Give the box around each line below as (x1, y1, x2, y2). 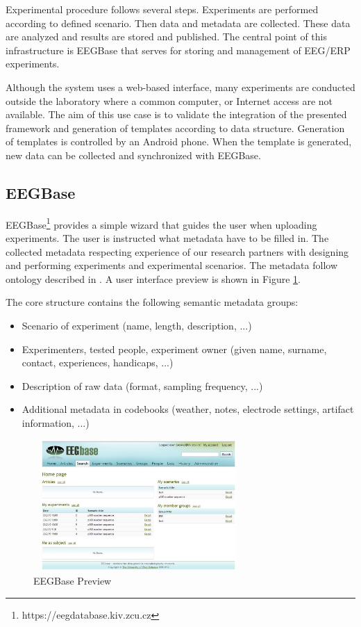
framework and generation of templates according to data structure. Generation (6, 120, 345, 135)
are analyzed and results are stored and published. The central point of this (6, 29, 327, 44)
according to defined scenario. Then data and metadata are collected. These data (6, 15, 351, 30)
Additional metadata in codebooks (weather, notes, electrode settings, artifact (22, 402, 354, 416)
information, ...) (22, 415, 90, 430)
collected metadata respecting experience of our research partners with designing (6, 244, 349, 259)
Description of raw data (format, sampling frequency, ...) (22, 378, 263, 393)
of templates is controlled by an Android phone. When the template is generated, (6, 134, 352, 149)
